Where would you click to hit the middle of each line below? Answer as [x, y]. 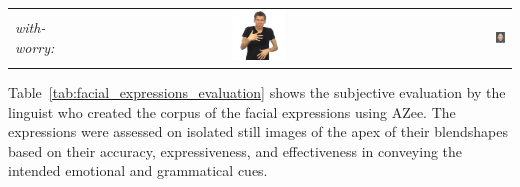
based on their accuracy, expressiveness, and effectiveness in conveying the [235, 150]
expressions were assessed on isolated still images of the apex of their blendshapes [258, 131]
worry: [35, 46]
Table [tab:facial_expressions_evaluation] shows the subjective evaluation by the [257, 91]
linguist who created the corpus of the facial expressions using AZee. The [232, 111]
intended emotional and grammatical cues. [138, 170]
